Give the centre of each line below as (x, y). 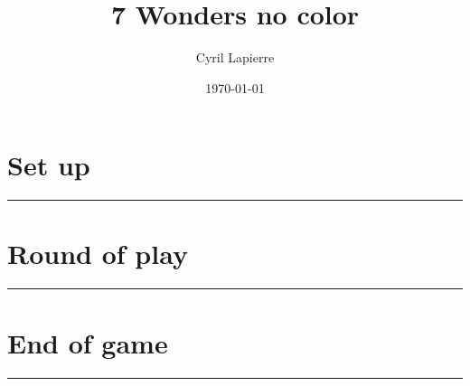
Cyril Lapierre (235, 57)
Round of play (98, 254)
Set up (49, 165)
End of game (88, 342)
